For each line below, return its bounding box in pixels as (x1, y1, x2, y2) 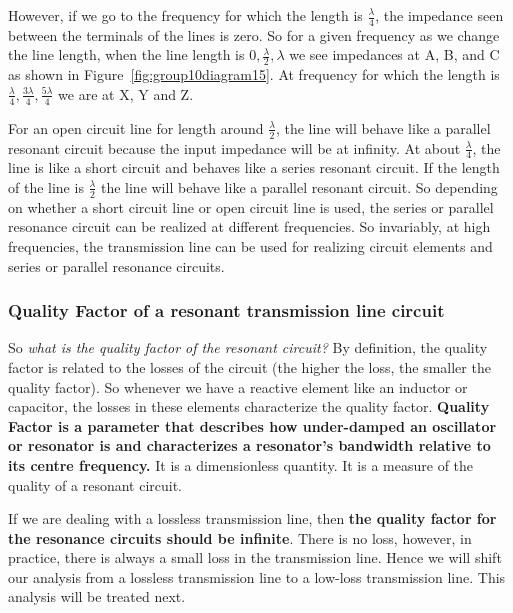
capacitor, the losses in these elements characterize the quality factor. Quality (8, 396, 490, 417)
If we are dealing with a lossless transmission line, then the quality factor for (8, 508, 497, 529)
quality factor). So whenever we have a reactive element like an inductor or (8, 376, 468, 397)
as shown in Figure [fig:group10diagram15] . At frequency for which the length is (8, 64, 500, 85)
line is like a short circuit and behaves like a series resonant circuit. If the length (8, 157, 500, 178)
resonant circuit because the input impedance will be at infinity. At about (8, 137, 461, 158)
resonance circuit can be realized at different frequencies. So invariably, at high (8, 216, 491, 237)
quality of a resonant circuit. (8, 474, 183, 495)
